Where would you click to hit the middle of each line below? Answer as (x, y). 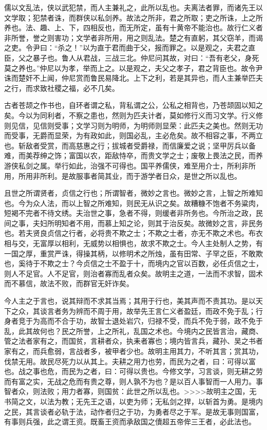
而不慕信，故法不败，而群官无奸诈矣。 (69, 283)
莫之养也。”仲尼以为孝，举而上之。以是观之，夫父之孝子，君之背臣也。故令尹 (133, 68)
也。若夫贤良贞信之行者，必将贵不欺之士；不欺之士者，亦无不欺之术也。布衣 (133, 233)
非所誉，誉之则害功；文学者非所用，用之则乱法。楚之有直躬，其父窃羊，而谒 (133, 37)
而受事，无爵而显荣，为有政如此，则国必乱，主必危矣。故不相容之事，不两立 (133, 135)
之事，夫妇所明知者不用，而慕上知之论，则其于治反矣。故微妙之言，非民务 (137, 223)
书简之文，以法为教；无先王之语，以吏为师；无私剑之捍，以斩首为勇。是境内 (133, 401)
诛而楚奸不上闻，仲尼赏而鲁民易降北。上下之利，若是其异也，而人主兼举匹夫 (133, 78)
